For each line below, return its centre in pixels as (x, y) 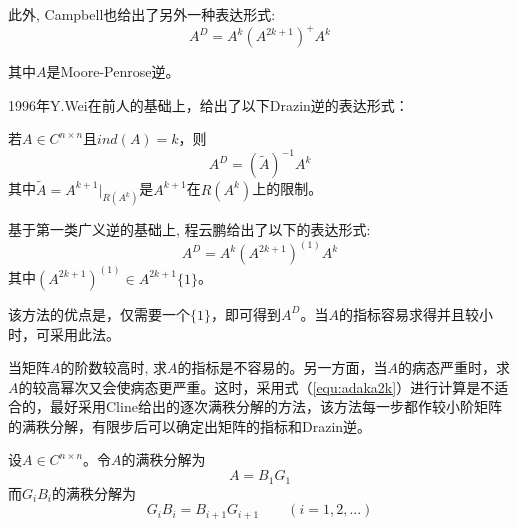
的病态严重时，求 (454, 367)
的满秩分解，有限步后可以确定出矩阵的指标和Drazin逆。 (190, 425)
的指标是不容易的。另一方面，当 (282, 367)
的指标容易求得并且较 (408, 313)
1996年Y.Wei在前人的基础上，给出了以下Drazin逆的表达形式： (208, 104)
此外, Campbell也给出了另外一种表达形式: (142, 14)
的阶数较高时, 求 (114, 367)
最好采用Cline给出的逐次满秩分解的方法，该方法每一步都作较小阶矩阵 (275, 406)
